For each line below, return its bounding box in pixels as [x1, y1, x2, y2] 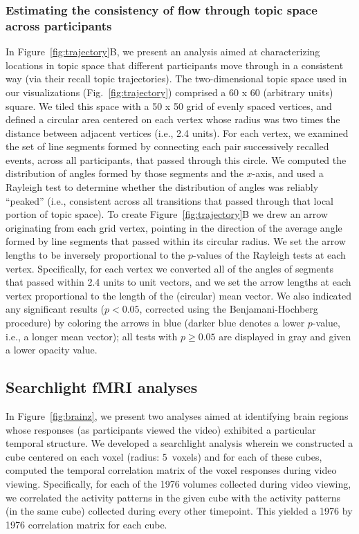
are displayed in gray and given [219, 329, 351, 343]
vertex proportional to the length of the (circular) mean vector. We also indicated [6, 288, 352, 302]
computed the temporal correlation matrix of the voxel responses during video [6, 463, 337, 477]
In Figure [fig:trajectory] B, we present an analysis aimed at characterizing [6, 44, 320, 59]
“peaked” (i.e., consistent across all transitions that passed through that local [6, 193, 334, 208]
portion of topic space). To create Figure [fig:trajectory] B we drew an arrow [6, 207, 328, 221]
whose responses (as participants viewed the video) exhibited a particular [6, 422, 316, 436]
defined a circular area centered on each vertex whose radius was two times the [6, 112, 340, 127]
